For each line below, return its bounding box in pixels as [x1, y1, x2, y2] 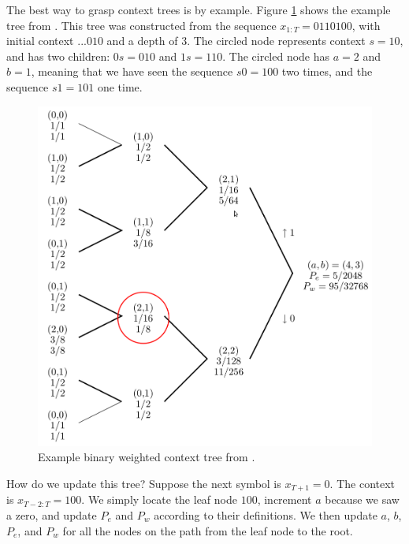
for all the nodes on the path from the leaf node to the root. [62, 522, 353, 538]
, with [351, 17, 381, 33]
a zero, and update [6, 506, 97, 523]
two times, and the [281, 63, 373, 80]
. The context [329, 475, 396, 491]
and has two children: [6, 47, 110, 64]
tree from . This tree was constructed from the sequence [6, 17, 277, 33]
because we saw [325, 491, 400, 508]
